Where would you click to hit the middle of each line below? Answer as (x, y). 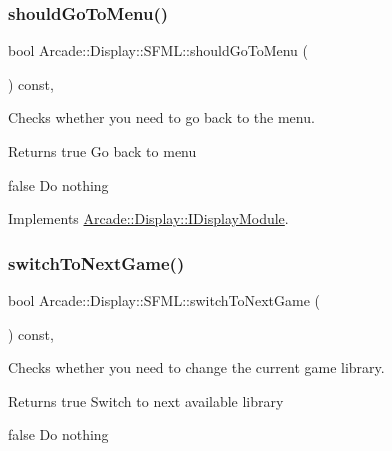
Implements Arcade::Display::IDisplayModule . (148, 218)
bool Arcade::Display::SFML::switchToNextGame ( (164, 300)
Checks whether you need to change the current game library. (196, 367)
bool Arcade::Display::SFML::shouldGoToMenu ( (158, 50)
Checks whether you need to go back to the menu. (161, 117)
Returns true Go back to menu (102, 151)
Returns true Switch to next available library (146, 400)
